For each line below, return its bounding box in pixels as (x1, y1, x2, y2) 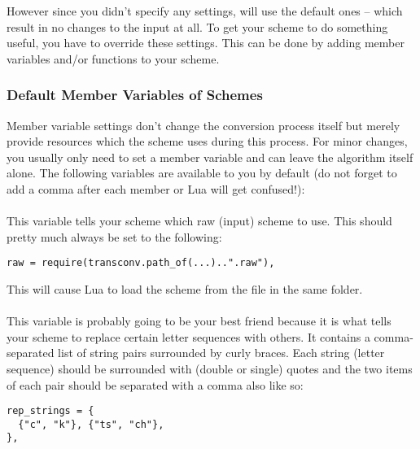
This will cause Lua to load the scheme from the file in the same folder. (7, 281, 363, 297)
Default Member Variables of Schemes (7, 85, 263, 105)
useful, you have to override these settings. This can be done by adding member (7, 34, 405, 51)
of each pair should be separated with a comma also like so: (7, 376, 304, 393)
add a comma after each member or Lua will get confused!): (7, 180, 305, 197)
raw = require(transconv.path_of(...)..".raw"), (7, 257, 275, 269)
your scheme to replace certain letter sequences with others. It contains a (7, 328, 370, 345)
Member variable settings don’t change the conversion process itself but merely (7, 116, 400, 133)
